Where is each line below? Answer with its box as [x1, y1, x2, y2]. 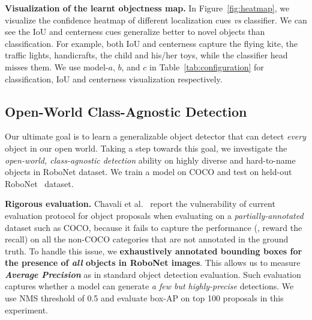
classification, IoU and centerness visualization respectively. [5, 72, 223, 85]
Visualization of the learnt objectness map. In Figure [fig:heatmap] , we [5, 2, 290, 14]
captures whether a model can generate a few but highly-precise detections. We [5, 280, 294, 292]
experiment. [5, 303, 48, 316]
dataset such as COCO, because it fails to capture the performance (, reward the [5, 221, 302, 233]
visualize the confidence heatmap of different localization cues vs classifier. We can [5, 13, 307, 26]
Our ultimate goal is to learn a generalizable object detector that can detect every [5, 130, 307, 143]
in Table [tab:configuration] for [149, 60, 264, 73]
